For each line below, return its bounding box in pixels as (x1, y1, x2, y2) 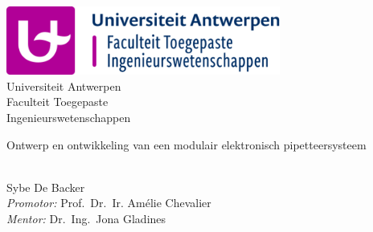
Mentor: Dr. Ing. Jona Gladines (6, 210, 166, 226)
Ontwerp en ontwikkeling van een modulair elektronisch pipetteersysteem (6, 136, 367, 153)
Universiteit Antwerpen (6, 77, 121, 94)
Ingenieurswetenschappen (6, 109, 131, 126)
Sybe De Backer (6, 178, 85, 195)
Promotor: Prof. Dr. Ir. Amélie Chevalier (6, 194, 211, 211)
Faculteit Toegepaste (6, 93, 109, 110)
